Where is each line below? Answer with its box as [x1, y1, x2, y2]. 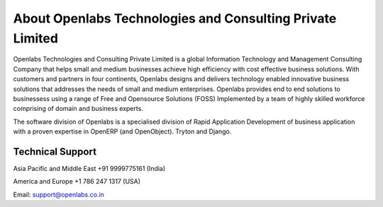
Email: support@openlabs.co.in [13, 190, 104, 199]
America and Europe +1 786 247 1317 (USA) [13, 177, 141, 186]
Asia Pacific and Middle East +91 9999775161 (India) [13, 164, 166, 172]
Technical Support [13, 146, 97, 158]
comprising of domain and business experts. [13, 105, 143, 113]
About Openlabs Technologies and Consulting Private [13, 11, 337, 26]
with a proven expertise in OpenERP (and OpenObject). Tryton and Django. [13, 127, 232, 136]
